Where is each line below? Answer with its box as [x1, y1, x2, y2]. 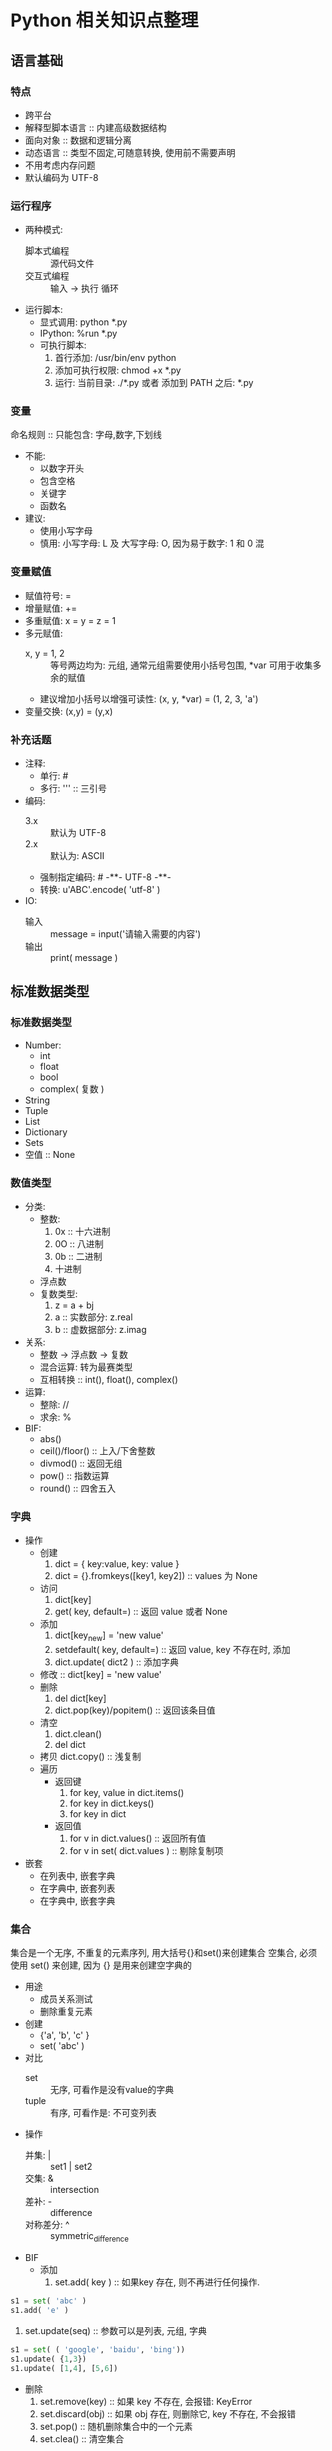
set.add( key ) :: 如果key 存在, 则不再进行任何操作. [54, 2276, 260, 2288]
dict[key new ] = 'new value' [54, 1629, 164, 1644]
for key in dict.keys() [69, 1797, 155, 1810]
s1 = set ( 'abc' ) [10, 2296, 87, 2306]
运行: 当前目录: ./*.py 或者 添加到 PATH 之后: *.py [54, 377, 254, 389]
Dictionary [24, 1126, 68, 1138]
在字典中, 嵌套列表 [39, 1882, 116, 1895]
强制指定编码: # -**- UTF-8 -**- [39, 871, 172, 883]
